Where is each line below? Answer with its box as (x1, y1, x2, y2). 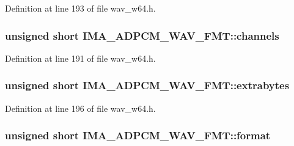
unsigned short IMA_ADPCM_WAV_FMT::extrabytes (5, 78, 290, 93)
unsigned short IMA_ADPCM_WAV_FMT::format (5, 128, 271, 143)
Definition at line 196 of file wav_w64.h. (5, 101, 156, 114)
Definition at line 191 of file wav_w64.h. (5, 51, 156, 64)
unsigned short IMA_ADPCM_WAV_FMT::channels (5, 27, 279, 43)
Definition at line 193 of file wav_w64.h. (5, 2, 156, 14)
